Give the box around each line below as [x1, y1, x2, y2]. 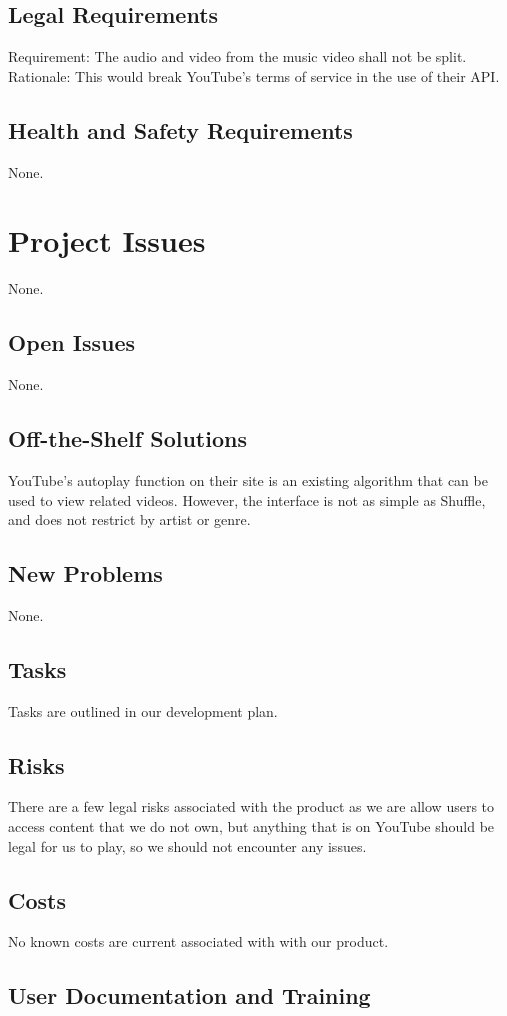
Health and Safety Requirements [8, 114, 353, 145]
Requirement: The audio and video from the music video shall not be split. [8, 46, 467, 67]
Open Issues [8, 327, 136, 358]
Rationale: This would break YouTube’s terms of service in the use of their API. [8, 65, 500, 86]
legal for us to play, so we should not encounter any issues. [8, 835, 367, 856]
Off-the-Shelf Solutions [8, 423, 247, 454]
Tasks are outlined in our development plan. [8, 700, 278, 721]
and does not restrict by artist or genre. [8, 509, 251, 530]
